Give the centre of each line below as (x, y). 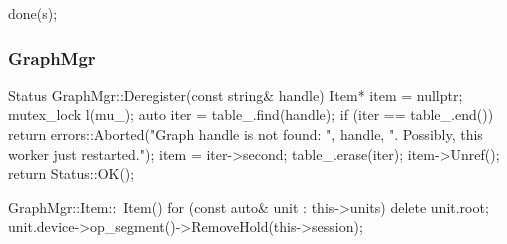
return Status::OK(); (71, 173)
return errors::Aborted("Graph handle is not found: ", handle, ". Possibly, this (245, 134)
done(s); (33, 13)
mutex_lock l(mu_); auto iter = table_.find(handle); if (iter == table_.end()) (251, 114)
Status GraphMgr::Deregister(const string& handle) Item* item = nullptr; (235, 94)
